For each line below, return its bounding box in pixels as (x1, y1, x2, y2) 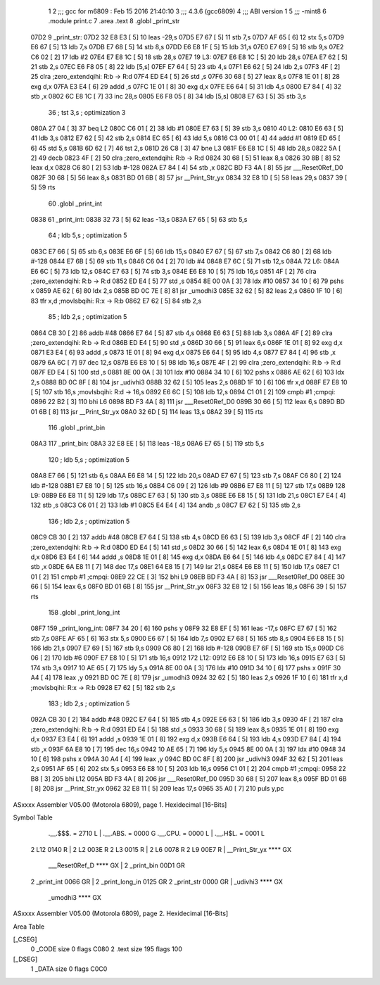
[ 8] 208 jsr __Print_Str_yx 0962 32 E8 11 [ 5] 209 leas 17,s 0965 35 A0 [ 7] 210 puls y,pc (30, 784, 284, 793)
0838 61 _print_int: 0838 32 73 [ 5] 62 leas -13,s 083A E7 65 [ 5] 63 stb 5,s (30, 215, 248, 224)
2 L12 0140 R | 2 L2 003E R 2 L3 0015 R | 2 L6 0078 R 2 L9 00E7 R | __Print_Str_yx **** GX (30, 845, 292, 853)
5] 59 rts (30, 183, 56, 192)
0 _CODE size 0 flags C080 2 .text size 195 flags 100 (30, 945, 182, 953)
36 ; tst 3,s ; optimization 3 (48, 108, 126, 116)
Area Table (13, 922, 45, 931)
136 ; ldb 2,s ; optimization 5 (48, 517, 130, 525)
